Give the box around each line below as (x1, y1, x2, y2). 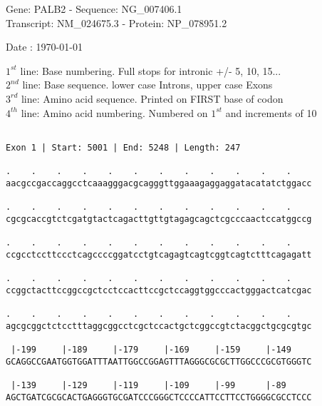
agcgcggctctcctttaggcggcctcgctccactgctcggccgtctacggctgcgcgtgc (6, 320, 312, 331)
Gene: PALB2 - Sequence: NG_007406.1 (6, 1, 182, 16)
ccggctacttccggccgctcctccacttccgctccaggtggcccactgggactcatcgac (6, 285, 312, 295)
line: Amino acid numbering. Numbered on (21, 105, 208, 120)
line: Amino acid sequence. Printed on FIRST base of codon (21, 91, 284, 106)
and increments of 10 (225, 105, 317, 120)
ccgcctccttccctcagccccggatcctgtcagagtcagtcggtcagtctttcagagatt (6, 249, 312, 260)
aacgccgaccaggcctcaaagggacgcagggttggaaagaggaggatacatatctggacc (6, 178, 312, 188)
